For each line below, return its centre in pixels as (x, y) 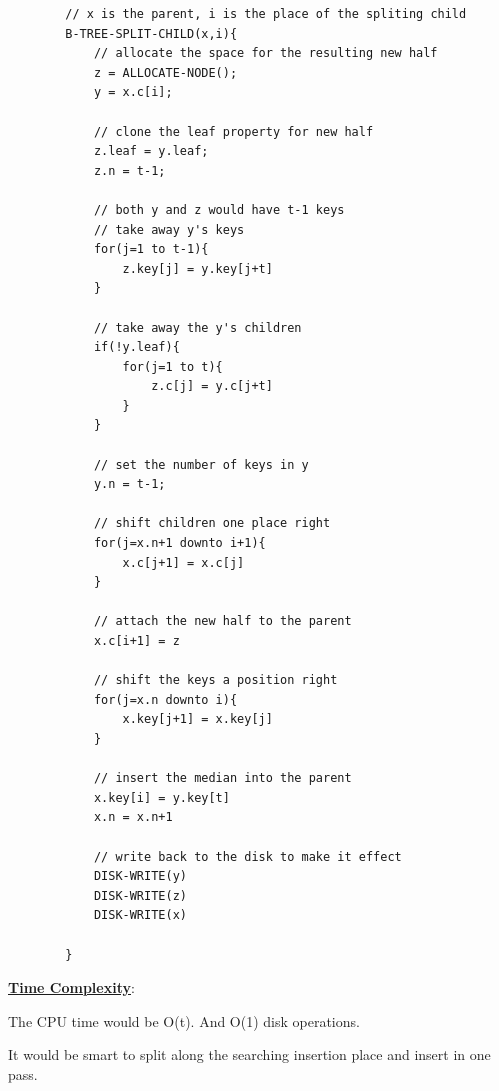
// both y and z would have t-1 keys (219, 209)
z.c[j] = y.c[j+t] (212, 386)
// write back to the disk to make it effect (247, 856)
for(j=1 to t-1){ (151, 249)
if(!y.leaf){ (136, 347)
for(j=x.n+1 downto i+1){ (179, 543)
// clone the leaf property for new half (233, 131)
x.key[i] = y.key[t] (161, 797)
